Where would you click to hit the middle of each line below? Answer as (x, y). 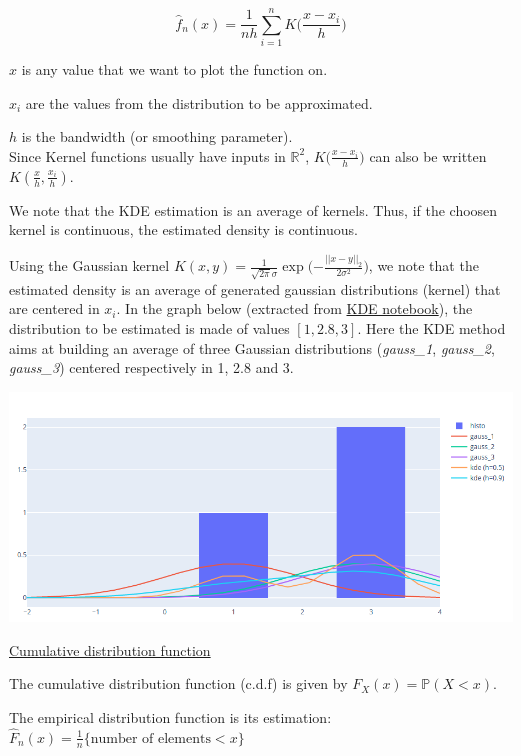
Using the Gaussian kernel (89, 265)
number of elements (150, 738)
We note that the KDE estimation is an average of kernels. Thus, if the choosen (253, 209)
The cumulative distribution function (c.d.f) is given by (178, 683)
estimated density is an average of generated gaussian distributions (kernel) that (255, 288)
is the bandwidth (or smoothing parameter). (157, 136)
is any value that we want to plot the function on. (174, 69)
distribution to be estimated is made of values (149, 328)
